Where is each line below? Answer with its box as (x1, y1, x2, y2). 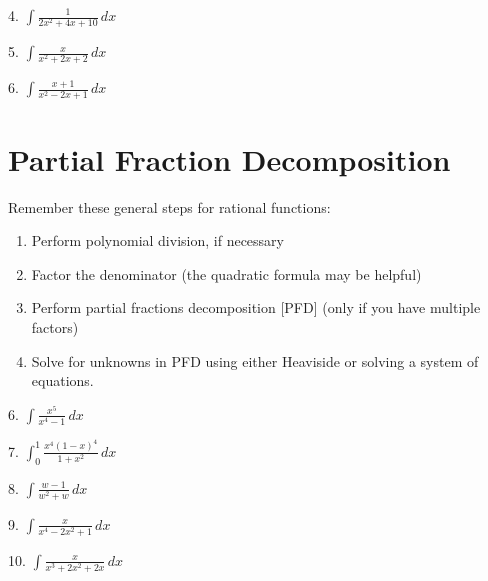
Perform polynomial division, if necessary (31, 230, 284, 251)
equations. (31, 370, 94, 391)
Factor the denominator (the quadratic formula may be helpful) (31, 263, 422, 284)
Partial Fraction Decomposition (8, 138, 451, 179)
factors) (31, 316, 79, 337)
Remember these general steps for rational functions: (8, 196, 331, 217)
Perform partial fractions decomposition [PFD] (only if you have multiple (31, 297, 481, 318)
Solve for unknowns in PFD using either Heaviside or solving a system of (31, 350, 479, 371)
